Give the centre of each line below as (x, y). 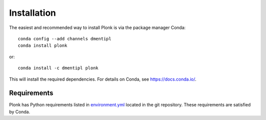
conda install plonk (43, 46)
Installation (33, 13)
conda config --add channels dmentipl (65, 39)
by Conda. (20, 112)
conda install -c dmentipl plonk (58, 68)
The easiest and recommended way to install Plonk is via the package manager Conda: (97, 28)
